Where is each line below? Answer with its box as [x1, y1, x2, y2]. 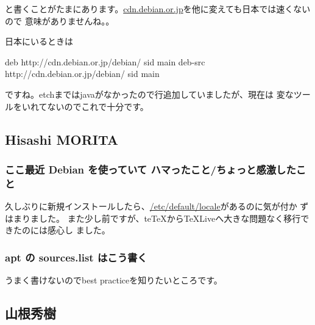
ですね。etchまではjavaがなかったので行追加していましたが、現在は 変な [5, 87, 294, 100]
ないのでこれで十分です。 [47, 100, 149, 112]
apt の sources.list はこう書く [5, 249, 147, 265]
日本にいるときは [5, 35, 73, 48]
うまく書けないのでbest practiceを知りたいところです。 [5, 274, 222, 287]
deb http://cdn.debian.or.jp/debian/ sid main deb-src [5, 55, 205, 68]
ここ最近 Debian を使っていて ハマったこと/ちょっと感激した [5, 161, 296, 177]
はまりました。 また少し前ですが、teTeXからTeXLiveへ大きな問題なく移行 [5, 211, 301, 224]
